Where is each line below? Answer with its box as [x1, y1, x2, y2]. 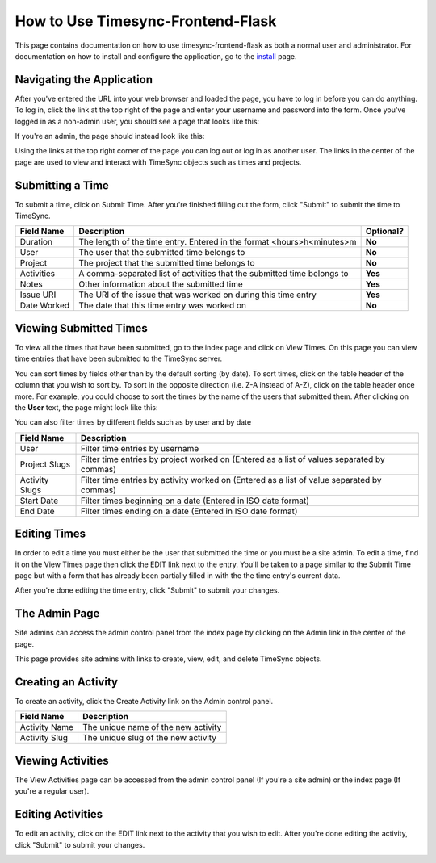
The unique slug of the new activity [82, 732, 217, 744]
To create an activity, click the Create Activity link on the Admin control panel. [15, 697, 274, 706]
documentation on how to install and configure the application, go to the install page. [15, 51, 298, 61]
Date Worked [19, 300, 70, 311]
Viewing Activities [15, 753, 109, 767]
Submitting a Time [15, 178, 109, 192]
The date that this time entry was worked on [78, 300, 246, 311]
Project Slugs [19, 459, 71, 470]
